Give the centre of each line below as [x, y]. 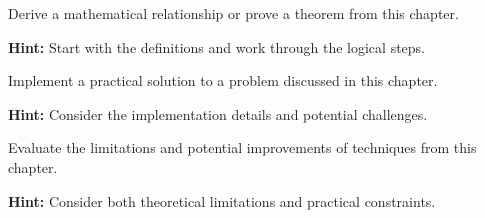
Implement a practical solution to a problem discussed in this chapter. [223, 80]
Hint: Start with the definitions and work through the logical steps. [217, 46]
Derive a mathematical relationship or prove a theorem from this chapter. [233, 13]
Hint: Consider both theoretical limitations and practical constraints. [222, 200]
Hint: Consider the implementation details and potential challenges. [218, 113]
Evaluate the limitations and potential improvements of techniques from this [242, 147]
